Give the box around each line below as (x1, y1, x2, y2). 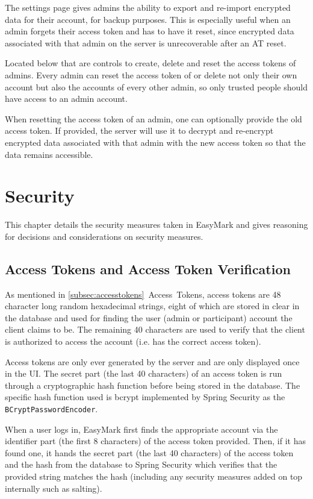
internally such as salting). (5, 482, 102, 494)
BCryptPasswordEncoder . (5, 402, 98, 415)
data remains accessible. (5, 148, 93, 160)
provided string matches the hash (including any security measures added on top (5, 470, 303, 483)
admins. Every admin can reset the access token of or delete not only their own (5, 68, 297, 81)
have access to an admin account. (5, 92, 128, 105)
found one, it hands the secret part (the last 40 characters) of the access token (5, 446, 294, 459)
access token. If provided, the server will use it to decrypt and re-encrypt (5, 124, 274, 137)
